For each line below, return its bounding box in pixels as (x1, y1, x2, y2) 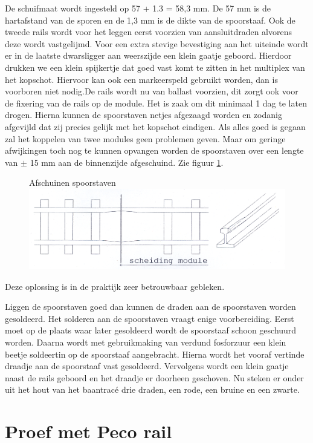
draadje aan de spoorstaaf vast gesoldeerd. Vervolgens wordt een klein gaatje (5, 359, 289, 372)
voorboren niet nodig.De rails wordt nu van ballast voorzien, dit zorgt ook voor (5, 85, 298, 97)
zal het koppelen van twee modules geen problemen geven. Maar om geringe (5, 132, 286, 145)
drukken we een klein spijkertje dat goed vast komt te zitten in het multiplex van (5, 61, 305, 73)
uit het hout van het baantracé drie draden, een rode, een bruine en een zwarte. (5, 383, 300, 396)
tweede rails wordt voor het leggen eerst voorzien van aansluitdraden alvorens (5, 25, 292, 38)
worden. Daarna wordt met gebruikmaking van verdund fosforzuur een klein (5, 335, 286, 348)
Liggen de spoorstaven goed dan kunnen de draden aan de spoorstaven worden (5, 300, 296, 313)
